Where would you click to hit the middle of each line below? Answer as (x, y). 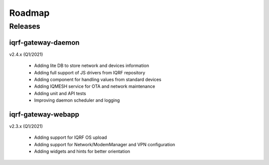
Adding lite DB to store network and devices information (92, 66)
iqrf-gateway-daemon (44, 42)
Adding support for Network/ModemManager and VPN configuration (105, 144)
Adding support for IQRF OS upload (70, 137)
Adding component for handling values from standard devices (98, 79)
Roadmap (29, 13)
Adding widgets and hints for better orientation (82, 152)
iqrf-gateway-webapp (44, 114)
